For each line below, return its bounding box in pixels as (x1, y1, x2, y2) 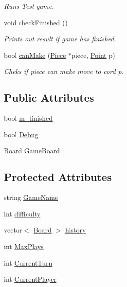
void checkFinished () (4, 17, 68, 27)
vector (4, 225, 22, 235)
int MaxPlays (4, 241, 44, 251)
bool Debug (4, 129, 38, 139)
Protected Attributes (4, 169, 112, 184)
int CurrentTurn (4, 257, 53, 268)
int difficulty (4, 208, 41, 218)
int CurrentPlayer (4, 274, 57, 284)
